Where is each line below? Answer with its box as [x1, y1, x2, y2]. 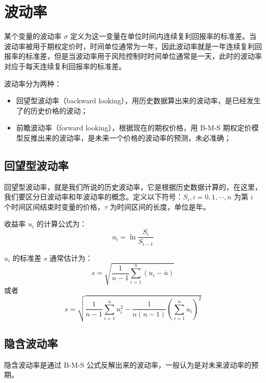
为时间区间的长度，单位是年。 [109, 201, 210, 212]
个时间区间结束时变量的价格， [4, 201, 104, 212]
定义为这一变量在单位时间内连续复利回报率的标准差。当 [70, 31, 257, 41]
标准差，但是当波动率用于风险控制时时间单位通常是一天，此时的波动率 [25, 51, 262, 61]
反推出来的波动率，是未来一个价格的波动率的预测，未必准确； [23, 132, 231, 143]
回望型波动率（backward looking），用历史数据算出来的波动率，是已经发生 [16, 95, 261, 106]
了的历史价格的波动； [16, 105, 88, 116]
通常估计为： [49, 252, 93, 263]
